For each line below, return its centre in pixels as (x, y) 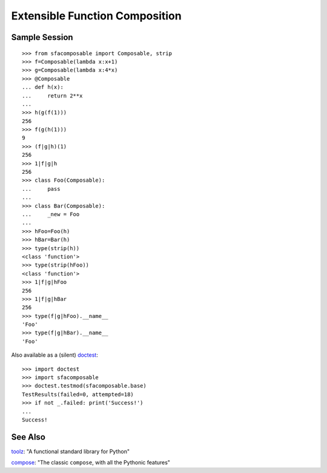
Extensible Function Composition (96, 16)
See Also (28, 437)
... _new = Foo (51, 214)
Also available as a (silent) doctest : (54, 355)
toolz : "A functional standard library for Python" (71, 451)
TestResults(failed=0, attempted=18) (78, 394)
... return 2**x (52, 96)
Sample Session (42, 37)
